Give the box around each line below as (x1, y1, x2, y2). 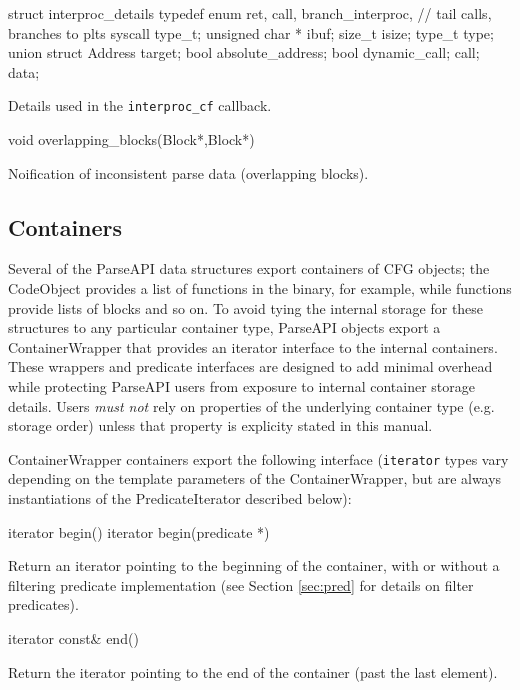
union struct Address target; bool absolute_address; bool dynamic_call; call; (8, 42, 480, 63)
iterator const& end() (8, 627, 139, 648)
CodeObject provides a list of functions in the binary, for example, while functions (8, 278, 512, 299)
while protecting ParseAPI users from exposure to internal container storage (8, 375, 475, 396)
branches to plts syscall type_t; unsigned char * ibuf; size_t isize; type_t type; (8, 22, 494, 43)
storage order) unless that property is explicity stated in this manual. (8, 415, 433, 436)
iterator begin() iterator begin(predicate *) (8, 521, 270, 542)
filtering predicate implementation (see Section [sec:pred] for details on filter (8, 574, 474, 595)
